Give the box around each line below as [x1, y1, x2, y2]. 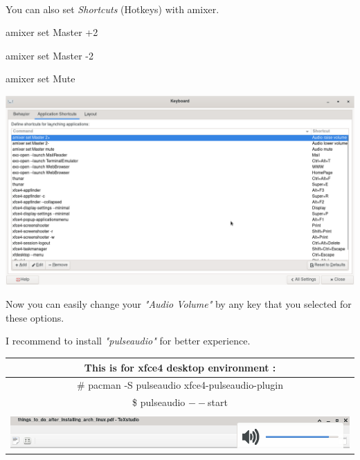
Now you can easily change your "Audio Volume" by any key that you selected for [6, 297, 352, 311]
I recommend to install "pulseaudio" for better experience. [6, 333, 251, 348]
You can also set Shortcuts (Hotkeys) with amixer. [6, 1, 219, 16]
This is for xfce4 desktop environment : [84, 360, 276, 374]
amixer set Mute [6, 71, 75, 86]
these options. [6, 310, 64, 324]
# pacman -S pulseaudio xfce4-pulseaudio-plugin [76, 378, 284, 392]
